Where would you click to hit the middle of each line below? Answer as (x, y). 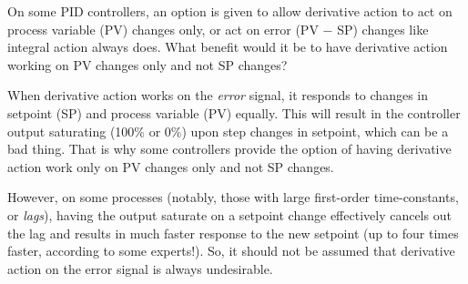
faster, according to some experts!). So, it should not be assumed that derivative (231, 251)
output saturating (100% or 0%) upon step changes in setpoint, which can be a (228, 131)
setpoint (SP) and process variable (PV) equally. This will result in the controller (234, 112)
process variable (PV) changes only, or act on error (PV (163, 29)
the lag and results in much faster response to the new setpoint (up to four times (233, 233)
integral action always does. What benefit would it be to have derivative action (228, 47)
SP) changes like (383, 29)
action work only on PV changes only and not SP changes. (171, 166)
